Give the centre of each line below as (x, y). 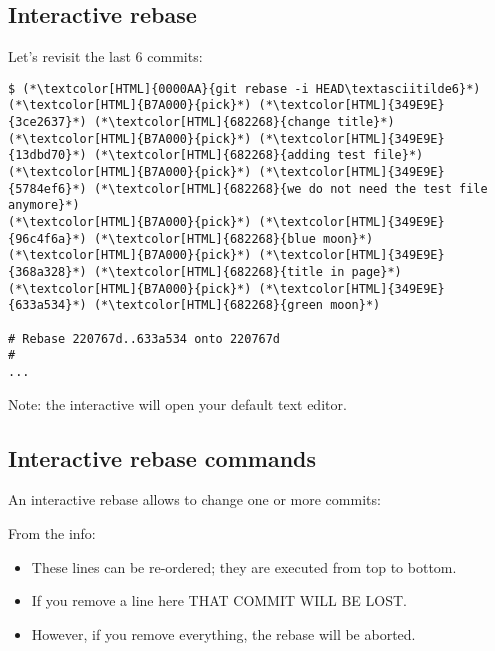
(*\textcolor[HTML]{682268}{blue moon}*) (233, 238)
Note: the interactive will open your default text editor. (177, 403)
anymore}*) (44, 205)
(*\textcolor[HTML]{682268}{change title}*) (244, 122)
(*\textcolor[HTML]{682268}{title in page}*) (247, 272)
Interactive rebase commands (162, 457)
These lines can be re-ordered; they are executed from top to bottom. (244, 566)
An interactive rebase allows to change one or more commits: (194, 499)
